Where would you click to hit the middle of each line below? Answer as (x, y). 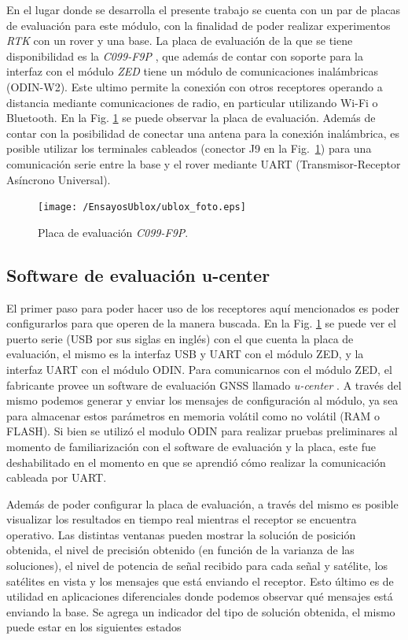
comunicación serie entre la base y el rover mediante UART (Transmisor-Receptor (204, 163)
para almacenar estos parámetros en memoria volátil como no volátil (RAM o (193, 415)
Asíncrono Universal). (59, 179)
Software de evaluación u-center (138, 274)
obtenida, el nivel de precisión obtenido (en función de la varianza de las (180, 550)
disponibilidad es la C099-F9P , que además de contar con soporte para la (185, 55)
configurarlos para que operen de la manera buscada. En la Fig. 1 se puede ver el (201, 323)
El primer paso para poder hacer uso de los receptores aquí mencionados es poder (203, 307)
